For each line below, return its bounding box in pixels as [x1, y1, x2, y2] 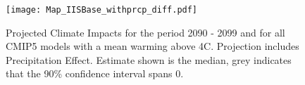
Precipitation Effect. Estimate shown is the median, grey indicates [6, 52, 292, 67]
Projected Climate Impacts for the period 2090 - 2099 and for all [6, 25, 285, 39]
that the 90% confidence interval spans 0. [6, 66, 184, 81]
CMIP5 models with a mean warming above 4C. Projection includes [6, 39, 299, 53]
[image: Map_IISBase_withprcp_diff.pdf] [6, 5, 198, 15]
